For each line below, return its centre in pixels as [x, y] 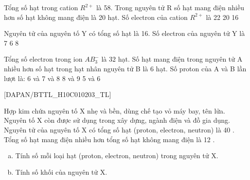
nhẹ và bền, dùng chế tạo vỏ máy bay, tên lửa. [156, 110]
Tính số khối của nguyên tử [57, 172]
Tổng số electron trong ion [43, 59]
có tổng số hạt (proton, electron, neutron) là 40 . [162, 129]
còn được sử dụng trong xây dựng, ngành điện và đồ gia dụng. [137, 120]
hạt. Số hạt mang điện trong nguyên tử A [180, 59]
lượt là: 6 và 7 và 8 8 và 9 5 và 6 [52, 78]
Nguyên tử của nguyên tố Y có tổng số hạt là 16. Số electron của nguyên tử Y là [125, 33]
